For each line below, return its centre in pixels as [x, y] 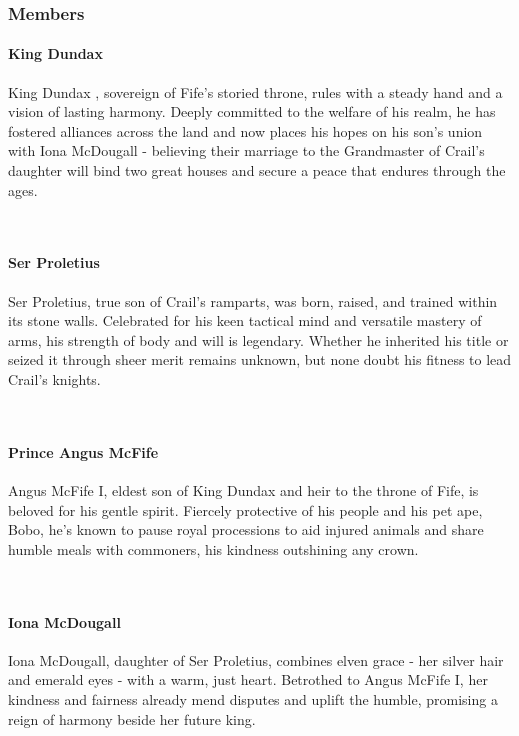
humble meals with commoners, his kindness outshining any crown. [213, 548]
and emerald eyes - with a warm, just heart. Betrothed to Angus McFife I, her [248, 679]
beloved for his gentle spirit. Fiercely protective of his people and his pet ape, [245, 509]
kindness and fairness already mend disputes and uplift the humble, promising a [253, 698]
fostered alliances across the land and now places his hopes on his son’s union [245, 130]
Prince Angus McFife [83, 451]
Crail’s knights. [54, 378]
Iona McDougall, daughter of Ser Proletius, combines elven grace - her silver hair [256, 659]
